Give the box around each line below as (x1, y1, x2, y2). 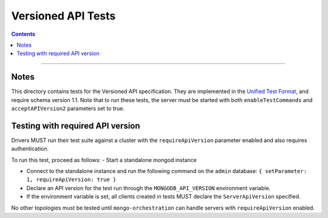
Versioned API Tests (11, 9, 116, 22)
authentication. (11, 145, 49, 152)
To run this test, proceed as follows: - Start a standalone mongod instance (11, 156, 197, 163)
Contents (11, 30, 36, 38)
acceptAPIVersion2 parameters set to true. (11, 105, 125, 112)
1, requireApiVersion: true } (26, 176, 117, 183)
